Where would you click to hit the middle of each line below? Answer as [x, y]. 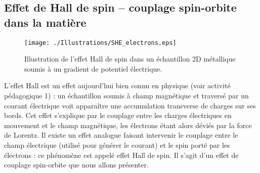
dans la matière [45, 22]
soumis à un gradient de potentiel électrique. [93, 68]
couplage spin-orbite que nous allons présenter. [76, 165]
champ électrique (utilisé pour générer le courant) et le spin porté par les [117, 145]
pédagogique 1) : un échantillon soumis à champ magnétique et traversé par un [126, 96]
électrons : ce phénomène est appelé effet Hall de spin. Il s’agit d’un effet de [121, 155]
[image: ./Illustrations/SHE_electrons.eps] [100, 43]
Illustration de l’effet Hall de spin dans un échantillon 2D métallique [130, 59]
